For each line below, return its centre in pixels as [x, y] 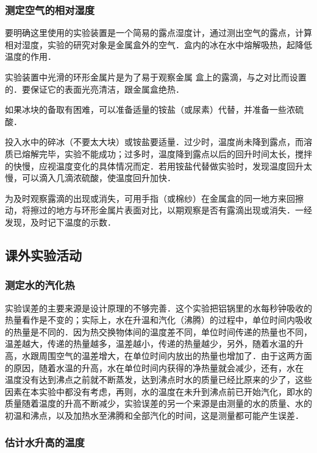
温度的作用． [30, 56]
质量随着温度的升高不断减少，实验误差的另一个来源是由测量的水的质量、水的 [158, 403]
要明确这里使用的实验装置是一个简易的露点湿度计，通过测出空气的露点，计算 [158, 33]
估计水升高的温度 [45, 442]
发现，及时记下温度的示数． [60, 222]
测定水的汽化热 [40, 285]
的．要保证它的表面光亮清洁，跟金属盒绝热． [94, 89]
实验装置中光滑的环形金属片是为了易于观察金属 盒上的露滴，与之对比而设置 [156, 77]
